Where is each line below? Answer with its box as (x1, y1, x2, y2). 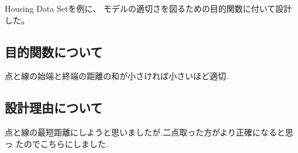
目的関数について (5, 42, 103, 60)
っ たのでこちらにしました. (5, 137, 108, 149)
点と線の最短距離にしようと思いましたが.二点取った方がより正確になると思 (5, 126, 293, 138)
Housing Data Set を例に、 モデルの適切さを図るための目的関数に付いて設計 (5, 2, 292, 14)
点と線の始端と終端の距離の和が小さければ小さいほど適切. (5, 70, 228, 82)
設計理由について (5, 98, 103, 117)
